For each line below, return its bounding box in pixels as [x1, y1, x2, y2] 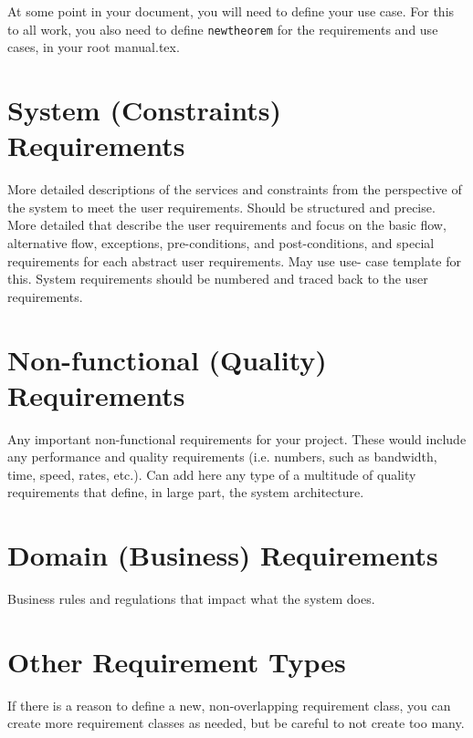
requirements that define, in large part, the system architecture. [7, 483, 364, 502]
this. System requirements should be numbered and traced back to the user [7, 269, 428, 288]
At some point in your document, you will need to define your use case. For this [7, 2, 455, 20]
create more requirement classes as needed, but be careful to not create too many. [7, 713, 465, 733]
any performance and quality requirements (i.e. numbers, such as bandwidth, [7, 447, 437, 466]
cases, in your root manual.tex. [7, 37, 180, 57]
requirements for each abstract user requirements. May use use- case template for [7, 251, 461, 270]
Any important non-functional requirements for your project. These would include [7, 429, 467, 448]
